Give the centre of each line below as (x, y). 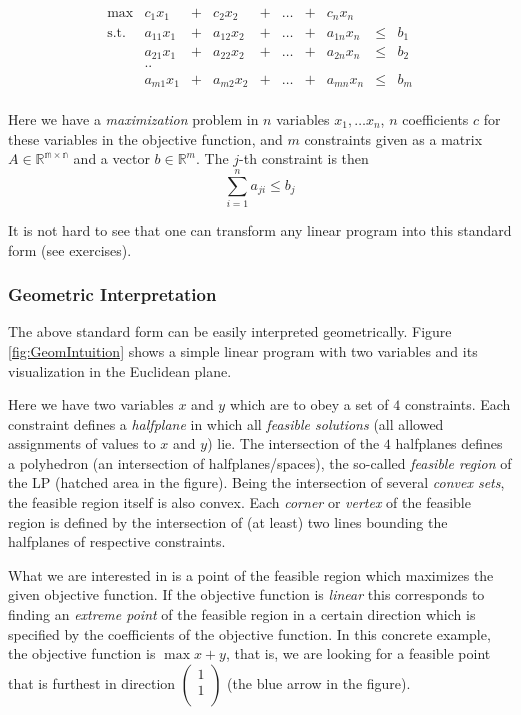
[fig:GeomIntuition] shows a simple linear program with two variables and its (243, 350)
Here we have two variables (91, 404)
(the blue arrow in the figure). (319, 682)
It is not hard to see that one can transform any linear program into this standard (260, 229)
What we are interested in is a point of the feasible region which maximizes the (251, 574)
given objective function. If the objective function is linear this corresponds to (246, 594)
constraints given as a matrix (393, 138)
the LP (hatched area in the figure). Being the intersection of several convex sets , (256, 482)
